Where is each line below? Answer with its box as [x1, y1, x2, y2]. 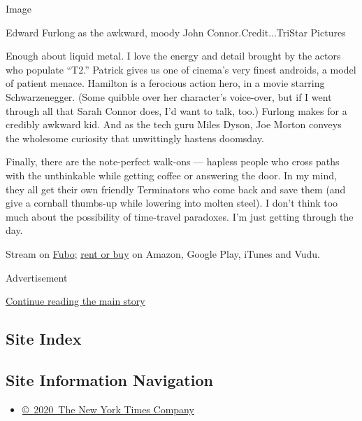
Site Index [6, 328, 82, 350]
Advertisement [6, 270, 68, 284]
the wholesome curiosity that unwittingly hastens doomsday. [6, 130, 264, 145]
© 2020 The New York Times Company [22, 401, 194, 416]
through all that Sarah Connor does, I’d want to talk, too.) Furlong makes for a [6, 103, 347, 118]
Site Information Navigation [6, 368, 213, 390]
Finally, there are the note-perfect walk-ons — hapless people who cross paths [6, 154, 340, 169]
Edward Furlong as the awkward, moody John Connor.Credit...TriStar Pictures [6, 25, 346, 39]
